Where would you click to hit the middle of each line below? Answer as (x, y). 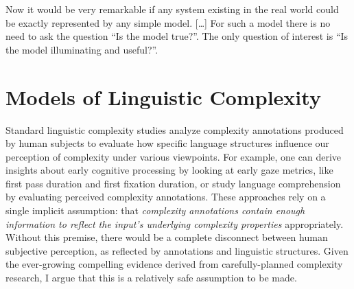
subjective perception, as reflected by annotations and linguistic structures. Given (177, 250)
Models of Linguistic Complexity (163, 96)
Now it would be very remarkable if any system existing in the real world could (172, 9)
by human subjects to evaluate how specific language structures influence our (167, 143)
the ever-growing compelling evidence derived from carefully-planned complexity (174, 264)
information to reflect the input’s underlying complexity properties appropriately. (175, 223)
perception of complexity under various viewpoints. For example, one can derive (174, 156)
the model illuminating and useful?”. (82, 49)
